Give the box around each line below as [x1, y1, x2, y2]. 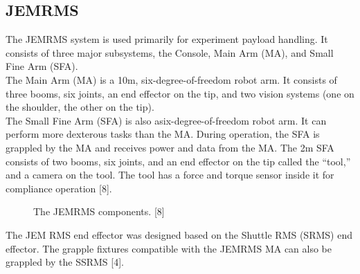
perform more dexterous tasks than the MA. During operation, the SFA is [6, 127, 320, 141]
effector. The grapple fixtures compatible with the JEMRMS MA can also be [6, 241, 332, 255]
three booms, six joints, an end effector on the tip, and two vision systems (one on [6, 86, 354, 100]
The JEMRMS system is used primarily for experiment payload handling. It [6, 32, 328, 46]
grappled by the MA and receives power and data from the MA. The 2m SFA [6, 140, 334, 154]
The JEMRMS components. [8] [33, 204, 165, 219]
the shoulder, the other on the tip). [6, 100, 154, 114]
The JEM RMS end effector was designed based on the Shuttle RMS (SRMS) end [6, 227, 352, 241]
